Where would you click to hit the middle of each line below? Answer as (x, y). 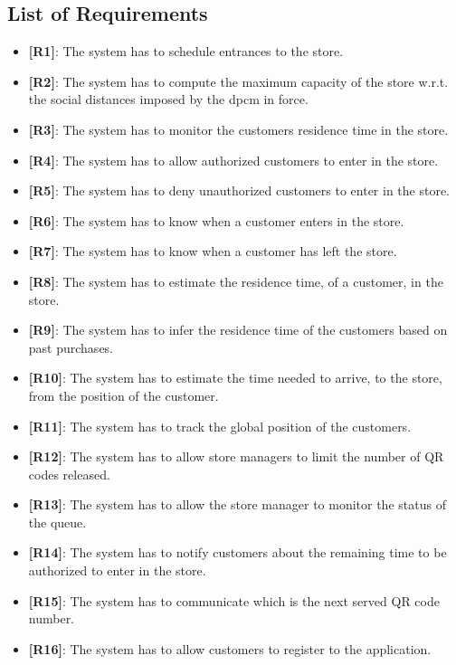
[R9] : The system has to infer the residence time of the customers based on (238, 330)
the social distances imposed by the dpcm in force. (168, 99)
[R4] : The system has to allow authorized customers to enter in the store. (233, 160)
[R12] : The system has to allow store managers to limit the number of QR (236, 456)
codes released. (69, 474)
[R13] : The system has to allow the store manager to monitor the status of (237, 504)
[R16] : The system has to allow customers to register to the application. (230, 648)
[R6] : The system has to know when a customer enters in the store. (216, 220)
